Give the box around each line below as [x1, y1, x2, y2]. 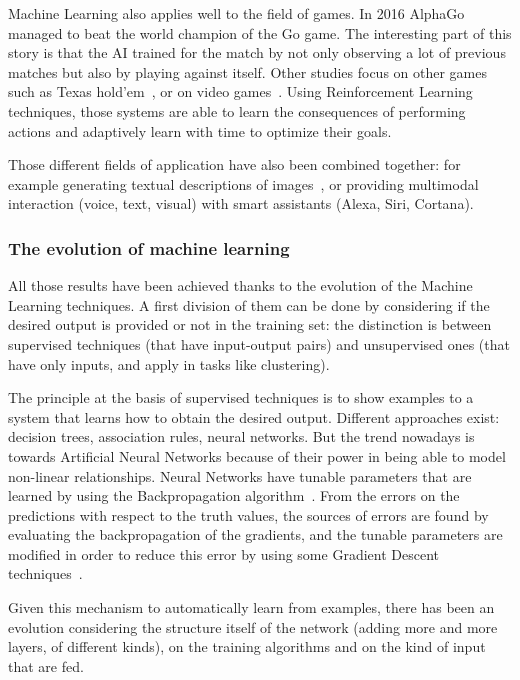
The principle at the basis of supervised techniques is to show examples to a [8, 387, 474, 408]
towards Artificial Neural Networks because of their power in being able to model [8, 445, 506, 466]
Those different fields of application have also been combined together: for [8, 154, 461, 175]
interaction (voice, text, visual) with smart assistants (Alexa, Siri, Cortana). [8, 193, 474, 214]
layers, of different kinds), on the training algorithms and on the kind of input [8, 636, 486, 657]
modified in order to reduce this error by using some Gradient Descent [8, 543, 439, 564]
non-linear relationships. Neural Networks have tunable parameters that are [8, 465, 472, 486]
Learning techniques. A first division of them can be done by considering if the [8, 294, 490, 315]
